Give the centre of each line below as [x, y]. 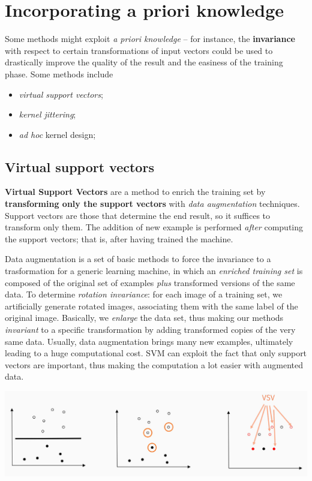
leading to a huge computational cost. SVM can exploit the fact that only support [156, 353]
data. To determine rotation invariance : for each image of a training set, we [144, 294]
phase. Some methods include [59, 73]
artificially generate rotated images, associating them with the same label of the [151, 306]
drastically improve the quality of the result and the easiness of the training [144, 62]
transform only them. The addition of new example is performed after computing [154, 227]
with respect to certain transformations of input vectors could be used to [139, 50]
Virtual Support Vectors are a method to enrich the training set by [135, 192]
